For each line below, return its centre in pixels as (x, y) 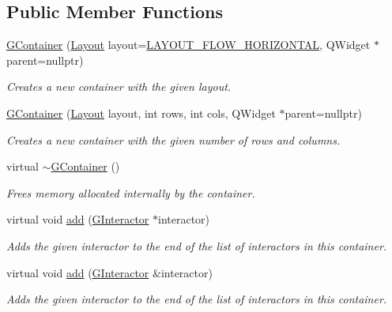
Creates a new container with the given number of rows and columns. (173, 139)
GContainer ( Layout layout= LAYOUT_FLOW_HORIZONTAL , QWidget (188, 45)
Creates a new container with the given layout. (119, 86)
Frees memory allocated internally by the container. (131, 192)
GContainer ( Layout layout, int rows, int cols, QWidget (141, 113)
